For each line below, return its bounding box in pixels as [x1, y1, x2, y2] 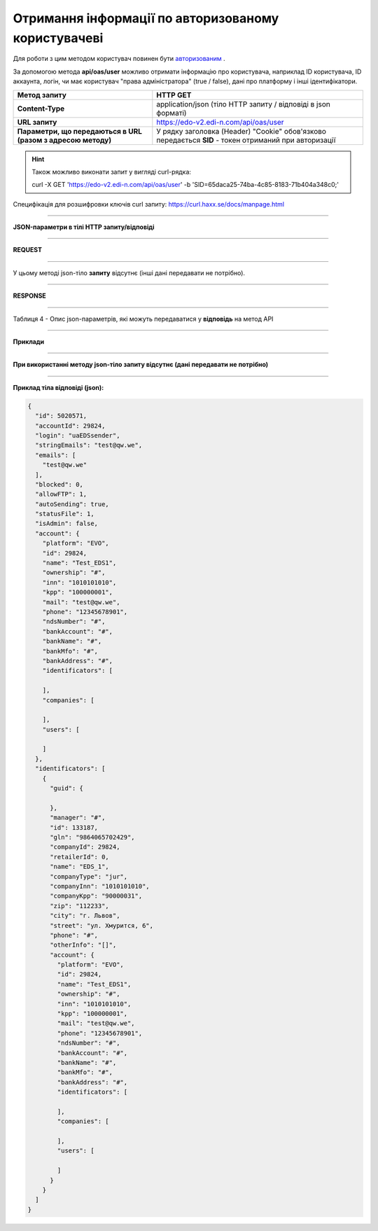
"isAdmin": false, [35, 520, 98, 528]
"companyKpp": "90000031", [50, 892, 143, 900]
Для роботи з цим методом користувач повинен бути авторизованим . [13, 55, 225, 63]
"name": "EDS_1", [50, 863, 110, 871]
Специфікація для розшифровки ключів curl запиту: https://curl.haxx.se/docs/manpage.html [13, 200, 285, 208]
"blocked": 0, [35, 480, 84, 488]
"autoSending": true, [35, 500, 110, 508]
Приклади [13, 338, 45, 346]
